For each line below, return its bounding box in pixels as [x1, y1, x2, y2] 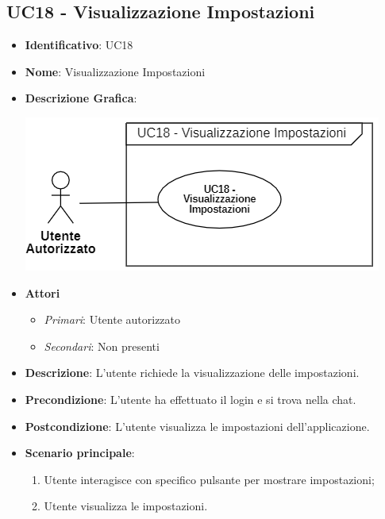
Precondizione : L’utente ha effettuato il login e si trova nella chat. [25, 390, 356, 407]
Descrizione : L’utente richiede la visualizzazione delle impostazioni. [25, 364, 360, 381]
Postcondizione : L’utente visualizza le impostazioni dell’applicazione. [25, 417, 370, 434]
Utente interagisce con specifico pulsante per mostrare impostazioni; [44, 471, 375, 487]
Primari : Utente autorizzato [44, 311, 181, 328]
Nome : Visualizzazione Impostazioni [25, 63, 206, 79]
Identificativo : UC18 [25, 37, 133, 53]
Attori [25, 284, 60, 301]
